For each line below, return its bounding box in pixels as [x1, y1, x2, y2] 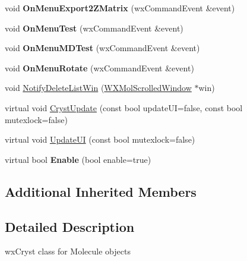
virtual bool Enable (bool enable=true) [5, 153, 151, 165]
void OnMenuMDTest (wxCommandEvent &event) [5, 42, 200, 54]
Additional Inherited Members [5, 182, 197, 200]
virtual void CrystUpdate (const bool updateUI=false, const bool [5, 101, 243, 114]
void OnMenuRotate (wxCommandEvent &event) [5, 61, 194, 74]
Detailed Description [5, 217, 135, 235]
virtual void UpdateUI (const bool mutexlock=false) [5, 133, 195, 146]
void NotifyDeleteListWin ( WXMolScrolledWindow [5, 81, 192, 94]
